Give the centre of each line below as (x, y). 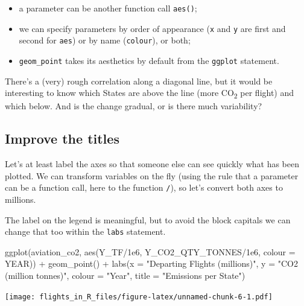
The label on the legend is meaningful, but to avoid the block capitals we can (148, 219)
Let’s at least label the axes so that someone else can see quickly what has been (152, 164)
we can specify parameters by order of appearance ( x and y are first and (152, 28)
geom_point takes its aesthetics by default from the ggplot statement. (149, 60)
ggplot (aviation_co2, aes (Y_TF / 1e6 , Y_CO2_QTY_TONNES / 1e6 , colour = (150, 251)
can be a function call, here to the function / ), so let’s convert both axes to (144, 187)
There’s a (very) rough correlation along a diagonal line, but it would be (139, 81)
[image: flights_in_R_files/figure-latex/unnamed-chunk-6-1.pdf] (139, 297)
